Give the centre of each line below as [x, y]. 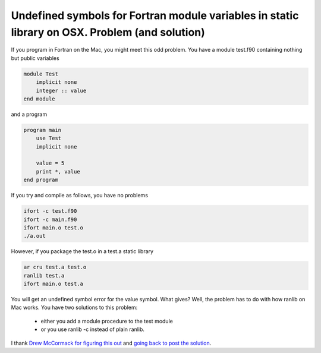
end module [39, 99]
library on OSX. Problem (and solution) [108, 32]
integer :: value [61, 90]
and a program [29, 114]
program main [43, 130]
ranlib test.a [44, 275]
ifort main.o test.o [53, 228]
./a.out [34, 236]
